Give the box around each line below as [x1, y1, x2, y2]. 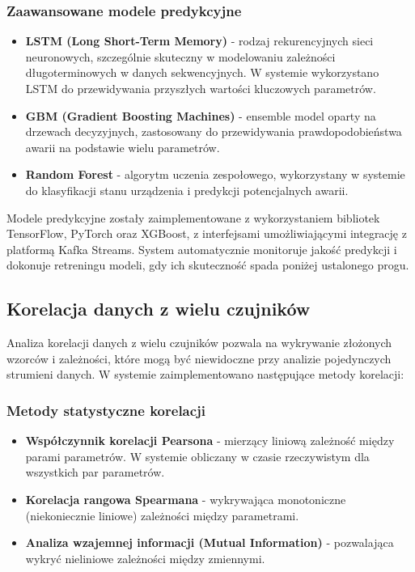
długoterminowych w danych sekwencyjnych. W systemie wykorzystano [25, 64, 379, 81]
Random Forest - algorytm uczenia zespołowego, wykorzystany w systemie [25, 166, 405, 183]
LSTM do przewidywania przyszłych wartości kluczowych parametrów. [25, 80, 376, 96]
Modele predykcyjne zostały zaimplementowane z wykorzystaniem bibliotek [6, 209, 380, 226]
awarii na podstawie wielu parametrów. [25, 138, 220, 155]
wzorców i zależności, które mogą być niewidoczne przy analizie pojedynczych [6, 350, 392, 367]
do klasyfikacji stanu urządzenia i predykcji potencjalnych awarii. [25, 181, 349, 198]
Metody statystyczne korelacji [6, 400, 206, 420]
